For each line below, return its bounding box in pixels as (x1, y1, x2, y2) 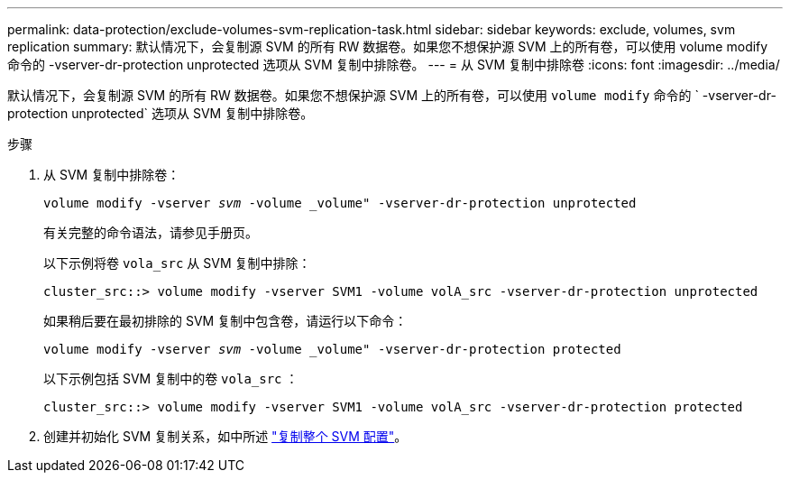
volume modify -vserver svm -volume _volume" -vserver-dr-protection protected (43, 342, 621, 356)
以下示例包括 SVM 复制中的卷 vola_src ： (43, 371, 299, 386)
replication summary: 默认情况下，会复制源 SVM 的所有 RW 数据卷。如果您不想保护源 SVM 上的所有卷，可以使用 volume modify (7, 39, 768, 54)
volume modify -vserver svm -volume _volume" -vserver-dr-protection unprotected (43, 196, 637, 210)
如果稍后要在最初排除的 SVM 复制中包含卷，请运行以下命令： (43, 313, 408, 328)
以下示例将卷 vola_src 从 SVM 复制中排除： (43, 255, 311, 271)
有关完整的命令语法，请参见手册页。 (43, 225, 258, 240)
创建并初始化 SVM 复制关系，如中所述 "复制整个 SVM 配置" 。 (43, 429, 408, 444)
